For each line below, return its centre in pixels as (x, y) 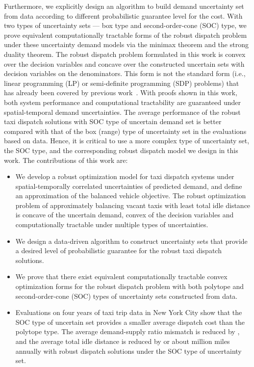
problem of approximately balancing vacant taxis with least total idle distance (133, 205)
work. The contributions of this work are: (66, 160)
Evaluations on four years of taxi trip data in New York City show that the (129, 312)
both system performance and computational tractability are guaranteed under (123, 102)
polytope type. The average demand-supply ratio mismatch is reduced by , (127, 331)
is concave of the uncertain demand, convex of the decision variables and (125, 215)
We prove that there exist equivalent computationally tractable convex (121, 276)
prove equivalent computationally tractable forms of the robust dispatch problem (126, 35)
